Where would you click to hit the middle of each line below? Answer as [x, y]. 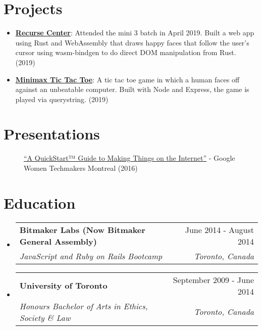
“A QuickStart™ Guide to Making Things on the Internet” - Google [129, 158]
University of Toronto [63, 286]
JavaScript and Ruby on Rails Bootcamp [91, 256]
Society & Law [45, 317]
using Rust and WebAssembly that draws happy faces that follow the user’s [132, 42]
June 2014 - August [219, 229]
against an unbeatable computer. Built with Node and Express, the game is [132, 89]
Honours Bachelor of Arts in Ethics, [84, 306]
